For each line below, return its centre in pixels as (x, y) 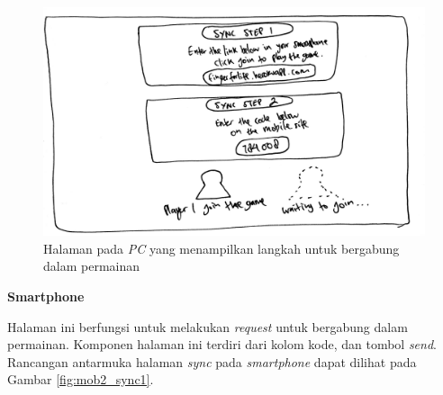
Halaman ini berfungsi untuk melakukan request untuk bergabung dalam (208, 326)
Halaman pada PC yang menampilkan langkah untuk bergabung (221, 248)
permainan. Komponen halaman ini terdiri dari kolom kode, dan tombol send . (222, 344)
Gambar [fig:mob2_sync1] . (81, 379)
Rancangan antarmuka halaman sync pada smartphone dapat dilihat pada (212, 361)
